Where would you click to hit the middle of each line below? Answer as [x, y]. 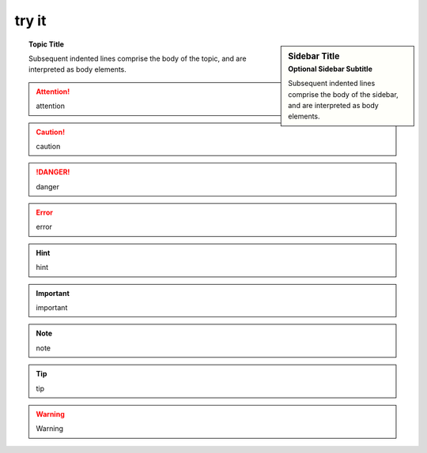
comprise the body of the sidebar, [343, 94]
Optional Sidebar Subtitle [331, 69]
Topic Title [47, 44]
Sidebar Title [314, 56]
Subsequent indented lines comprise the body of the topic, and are [138, 58]
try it [30, 21]
